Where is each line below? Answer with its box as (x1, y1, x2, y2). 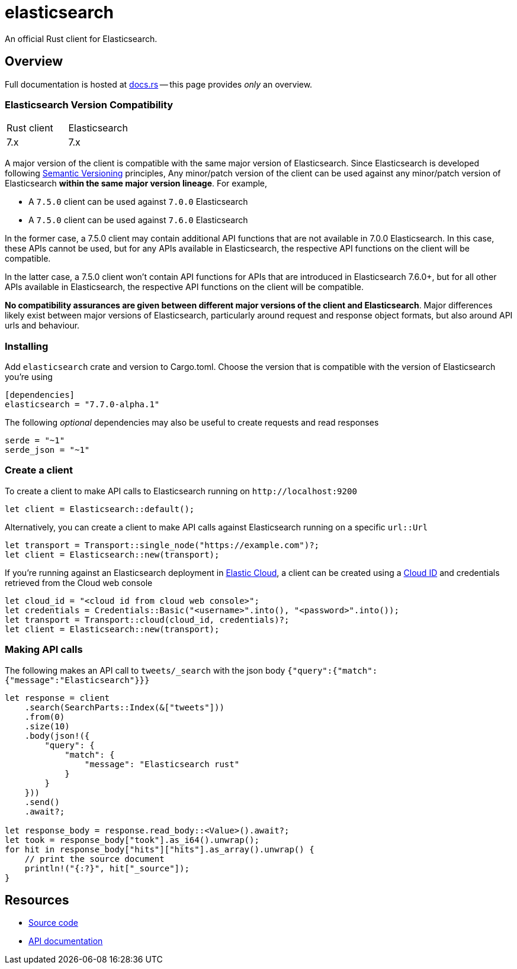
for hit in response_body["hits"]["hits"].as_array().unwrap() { (5, 844, 314, 854)
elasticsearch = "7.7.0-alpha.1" (5, 400, 160, 410)
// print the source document (24, 854, 165, 864)
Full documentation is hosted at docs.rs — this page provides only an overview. (5, 79, 313, 89)
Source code (28, 918, 78, 928)
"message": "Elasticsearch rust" (84, 759, 240, 769)
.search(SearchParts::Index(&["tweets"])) (24, 702, 224, 712)
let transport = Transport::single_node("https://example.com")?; (5, 540, 320, 550)
